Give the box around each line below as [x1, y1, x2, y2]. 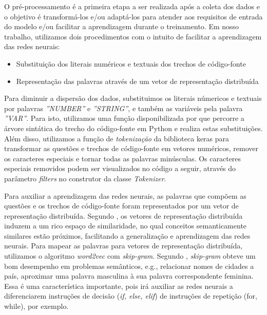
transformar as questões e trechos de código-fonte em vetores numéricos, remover [4, 143, 259, 154]
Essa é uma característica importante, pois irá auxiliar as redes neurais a [4, 280, 233, 291]
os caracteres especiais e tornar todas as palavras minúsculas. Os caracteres [4, 153, 241, 163]
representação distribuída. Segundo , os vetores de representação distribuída [4, 210, 243, 221]
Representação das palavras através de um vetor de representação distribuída [16, 75, 259, 86]
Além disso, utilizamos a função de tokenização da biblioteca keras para [4, 133, 230, 143]
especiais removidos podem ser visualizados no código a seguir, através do [4, 163, 236, 174]
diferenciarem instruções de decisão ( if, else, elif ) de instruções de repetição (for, [4, 290, 257, 301]
